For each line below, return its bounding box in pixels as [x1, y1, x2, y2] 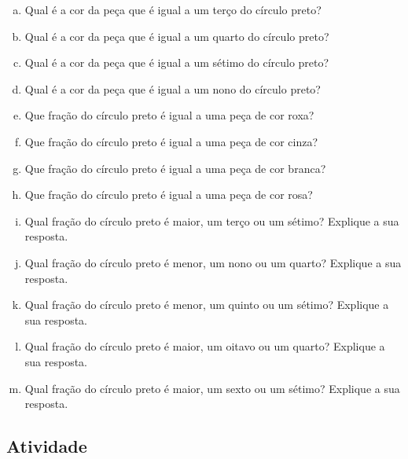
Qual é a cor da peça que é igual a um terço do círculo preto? [24, 2, 322, 17]
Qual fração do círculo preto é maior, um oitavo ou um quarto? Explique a [24, 338, 385, 354]
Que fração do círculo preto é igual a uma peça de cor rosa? [24, 186, 313, 203]
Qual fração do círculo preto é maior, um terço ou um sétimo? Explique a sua [24, 212, 399, 229]
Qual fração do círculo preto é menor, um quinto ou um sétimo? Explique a [24, 296, 389, 313]
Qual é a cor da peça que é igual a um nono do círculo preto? [24, 80, 321, 97]
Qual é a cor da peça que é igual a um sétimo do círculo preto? [24, 54, 329, 71]
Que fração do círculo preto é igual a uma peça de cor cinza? [24, 133, 318, 149]
